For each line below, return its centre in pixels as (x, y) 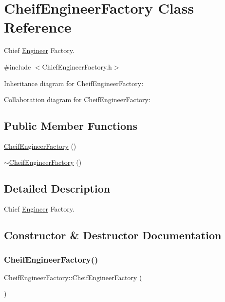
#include (18, 66)
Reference (38, 27)
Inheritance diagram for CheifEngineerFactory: (74, 83)
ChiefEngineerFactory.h (77, 66)
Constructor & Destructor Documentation (113, 235)
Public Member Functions (71, 126)
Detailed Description (57, 188)
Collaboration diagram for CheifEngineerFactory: (77, 99)
